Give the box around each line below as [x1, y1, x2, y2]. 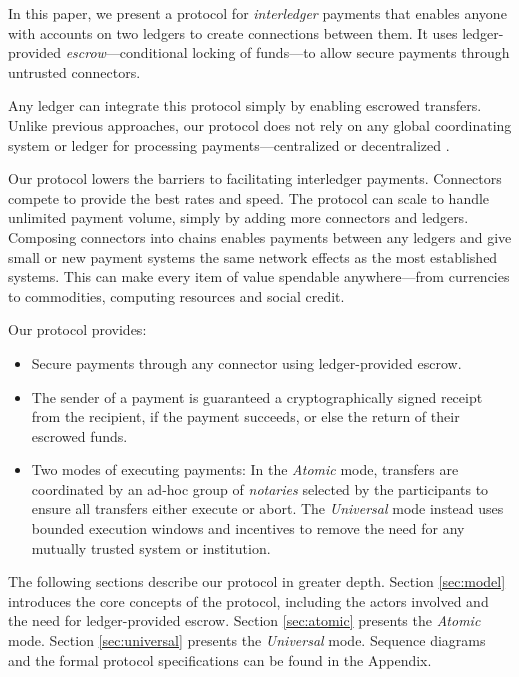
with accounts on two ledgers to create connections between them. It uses [8, 22, 458, 43]
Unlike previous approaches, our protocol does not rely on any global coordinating [8, 114, 512, 135]
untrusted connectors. [8, 61, 141, 82]
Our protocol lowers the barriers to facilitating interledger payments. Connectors [8, 168, 502, 189]
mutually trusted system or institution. [31, 537, 271, 558]
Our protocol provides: [8, 319, 147, 340]
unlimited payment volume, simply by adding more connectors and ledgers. [8, 207, 469, 228]
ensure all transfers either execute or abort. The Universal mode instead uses [31, 498, 504, 519]
